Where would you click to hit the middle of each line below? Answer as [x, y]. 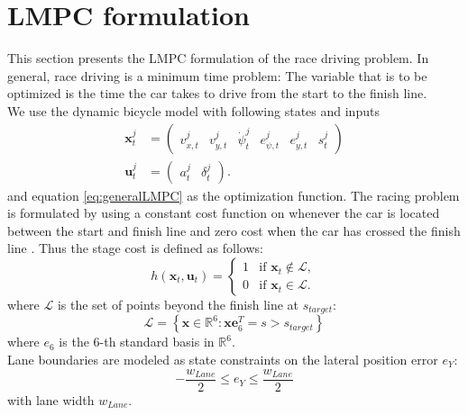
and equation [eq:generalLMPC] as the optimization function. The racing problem [234, 195]
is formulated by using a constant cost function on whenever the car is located [224, 213]
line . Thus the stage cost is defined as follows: [135, 248]
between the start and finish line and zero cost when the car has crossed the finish [234, 230]
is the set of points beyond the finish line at [178, 304]
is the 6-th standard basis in [137, 342]
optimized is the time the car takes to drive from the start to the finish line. [217, 93]
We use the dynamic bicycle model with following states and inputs [193, 110]
